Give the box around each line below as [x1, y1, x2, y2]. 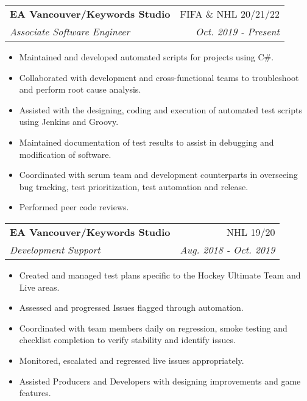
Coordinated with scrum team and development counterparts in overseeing [19, 168, 298, 181]
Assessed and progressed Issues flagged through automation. [19, 301, 244, 314]
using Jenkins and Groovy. [19, 115, 119, 128]
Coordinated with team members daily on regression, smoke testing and [19, 321, 288, 334]
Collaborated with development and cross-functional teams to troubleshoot [19, 71, 299, 83]
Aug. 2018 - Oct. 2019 [180, 242, 275, 257]
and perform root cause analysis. [19, 83, 141, 96]
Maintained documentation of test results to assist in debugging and [19, 135, 274, 148]
